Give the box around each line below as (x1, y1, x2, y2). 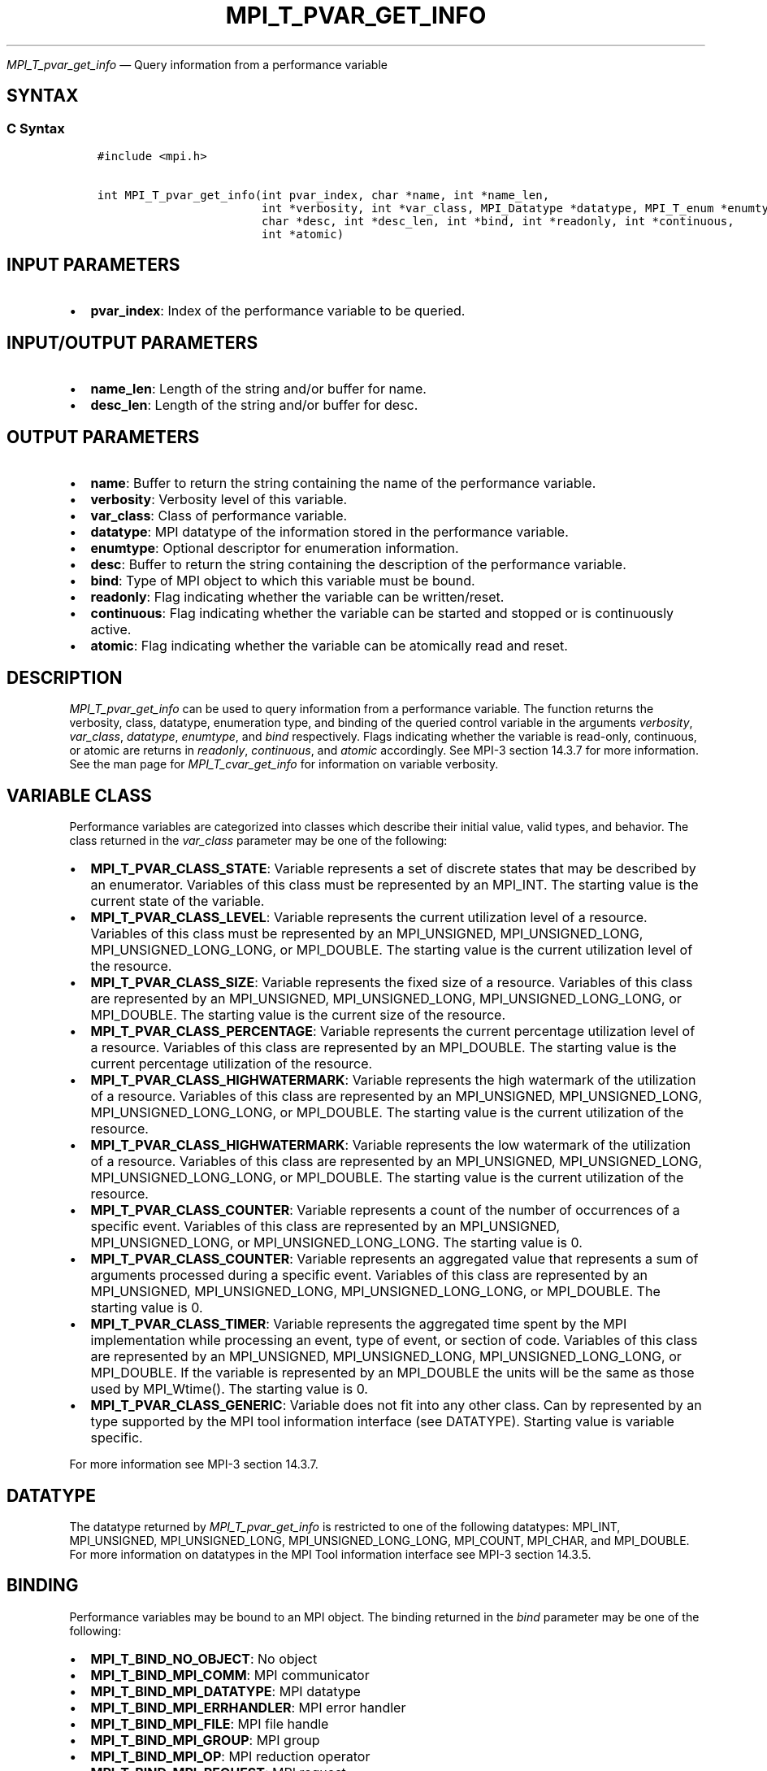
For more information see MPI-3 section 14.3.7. (69, 1457, 318, 1472)
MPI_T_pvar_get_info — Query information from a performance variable (6, 57, 388, 72)
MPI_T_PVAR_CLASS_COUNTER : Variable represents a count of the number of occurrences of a (90, 1202, 680, 1219)
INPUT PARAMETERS (6, 255, 180, 276)
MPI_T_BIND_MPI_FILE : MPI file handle (90, 1715, 329, 1732)
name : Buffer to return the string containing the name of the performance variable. (90, 474, 596, 491)
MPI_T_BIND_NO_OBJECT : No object (90, 1650, 318, 1667)
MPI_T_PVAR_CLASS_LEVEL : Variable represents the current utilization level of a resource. (90, 909, 648, 926)
